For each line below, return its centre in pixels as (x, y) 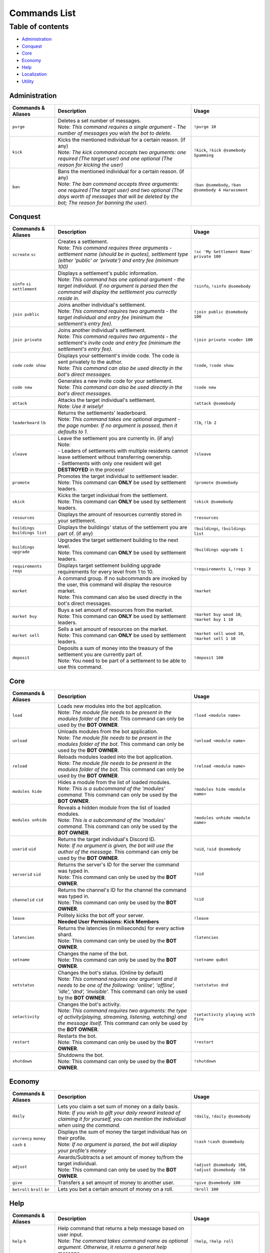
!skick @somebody (213, 501)
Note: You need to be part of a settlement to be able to (122, 661)
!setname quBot (211, 960)
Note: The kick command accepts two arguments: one (122, 152)
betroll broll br (31, 1190)
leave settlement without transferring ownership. (115, 457)
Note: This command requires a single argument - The (122, 127)
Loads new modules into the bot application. (110, 706)
